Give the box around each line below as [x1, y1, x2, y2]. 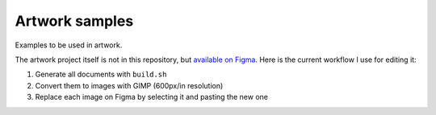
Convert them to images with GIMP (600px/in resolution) [35, 80, 224, 90]
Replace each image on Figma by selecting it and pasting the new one [35, 92, 268, 102]
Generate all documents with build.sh [35, 69, 167, 80]
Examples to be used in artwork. [15, 40, 123, 50]
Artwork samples [15, 12, 134, 30]
